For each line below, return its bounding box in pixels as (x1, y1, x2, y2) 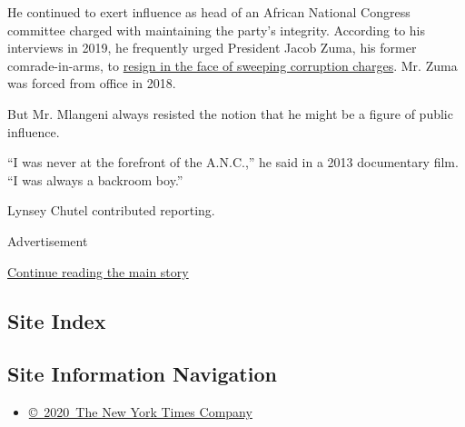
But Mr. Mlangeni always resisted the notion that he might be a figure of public (7, 104, 453, 123)
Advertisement (7, 231, 88, 250)
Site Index (7, 306, 106, 334)
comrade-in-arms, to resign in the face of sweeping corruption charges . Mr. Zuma (7, 55, 458, 74)
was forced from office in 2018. (7, 74, 176, 93)
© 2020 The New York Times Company (28, 402, 252, 422)
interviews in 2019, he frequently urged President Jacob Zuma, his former (7, 38, 417, 57)
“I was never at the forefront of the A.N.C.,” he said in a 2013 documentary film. (7, 153, 459, 172)
